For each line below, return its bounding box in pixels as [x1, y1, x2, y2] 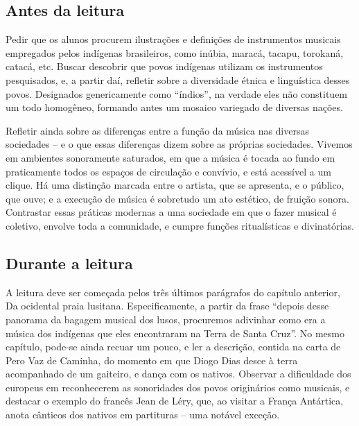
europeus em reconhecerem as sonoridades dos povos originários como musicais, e [6, 380, 350, 394]
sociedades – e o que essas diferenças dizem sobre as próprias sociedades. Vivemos [6, 137, 353, 151]
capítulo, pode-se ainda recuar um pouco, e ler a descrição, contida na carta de [6, 339, 341, 354]
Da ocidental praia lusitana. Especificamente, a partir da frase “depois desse [6, 298, 329, 313]
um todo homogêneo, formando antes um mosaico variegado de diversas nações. [6, 100, 343, 114]
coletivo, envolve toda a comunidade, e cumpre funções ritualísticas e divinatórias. [6, 218, 354, 232]
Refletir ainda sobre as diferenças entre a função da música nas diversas [6, 123, 310, 137]
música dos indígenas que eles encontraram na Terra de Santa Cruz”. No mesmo [6, 325, 344, 340]
